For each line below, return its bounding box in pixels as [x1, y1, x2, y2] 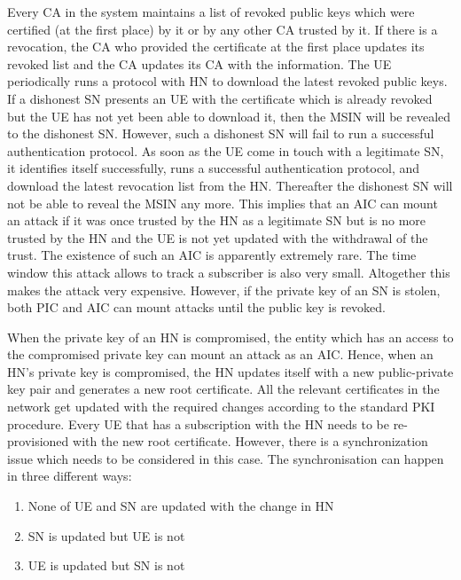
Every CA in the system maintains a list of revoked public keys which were [7, 3, 415, 20]
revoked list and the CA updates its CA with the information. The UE [7, 54, 392, 73]
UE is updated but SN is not [27, 556, 185, 575]
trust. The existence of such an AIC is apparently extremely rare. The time [7, 246, 417, 264]
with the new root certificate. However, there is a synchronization [73, 432, 428, 451]
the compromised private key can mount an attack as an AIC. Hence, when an [7, 345, 434, 364]
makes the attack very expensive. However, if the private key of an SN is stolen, [7, 280, 441, 299]
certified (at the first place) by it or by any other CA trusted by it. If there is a [7, 20, 438, 38]
